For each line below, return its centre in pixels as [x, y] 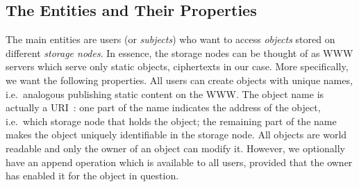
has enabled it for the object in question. [92, 176]
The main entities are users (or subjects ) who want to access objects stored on [170, 39]
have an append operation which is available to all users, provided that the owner [179, 162]
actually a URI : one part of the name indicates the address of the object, [163, 107]
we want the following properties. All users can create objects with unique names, [179, 80]
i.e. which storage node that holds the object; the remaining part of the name [171, 121]
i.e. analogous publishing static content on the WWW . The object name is [165, 93]
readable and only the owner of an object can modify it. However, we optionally [175, 148]
